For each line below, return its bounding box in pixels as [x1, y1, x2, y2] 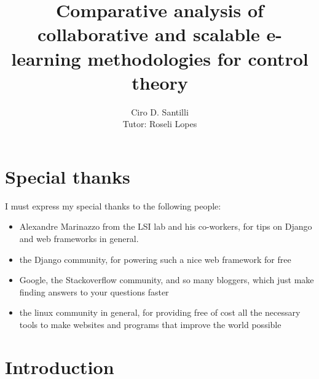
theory [132, 69, 188, 95]
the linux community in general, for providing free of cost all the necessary [19, 306, 301, 319]
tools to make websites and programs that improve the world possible [19, 318, 282, 330]
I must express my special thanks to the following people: [5, 199, 221, 212]
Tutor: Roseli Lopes [122, 117, 197, 130]
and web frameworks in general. [19, 232, 139, 244]
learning [11, 45, 81, 71]
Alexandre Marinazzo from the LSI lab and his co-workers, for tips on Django [19, 220, 312, 233]
